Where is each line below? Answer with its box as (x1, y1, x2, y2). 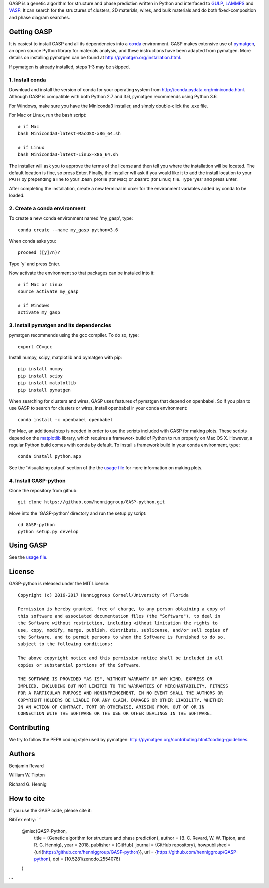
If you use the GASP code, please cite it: (9, 807, 92, 813)
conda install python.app (18, 454, 82, 459)
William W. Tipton (9, 772, 45, 778)
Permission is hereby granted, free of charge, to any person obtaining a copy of (18, 606, 226, 612)
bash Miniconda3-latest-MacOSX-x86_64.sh (18, 130, 121, 136)
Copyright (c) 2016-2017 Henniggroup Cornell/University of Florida (18, 592, 189, 598)
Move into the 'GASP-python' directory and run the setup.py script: (9, 510, 147, 516)
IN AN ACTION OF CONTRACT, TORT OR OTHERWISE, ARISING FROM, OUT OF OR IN (18, 704, 205, 710)
